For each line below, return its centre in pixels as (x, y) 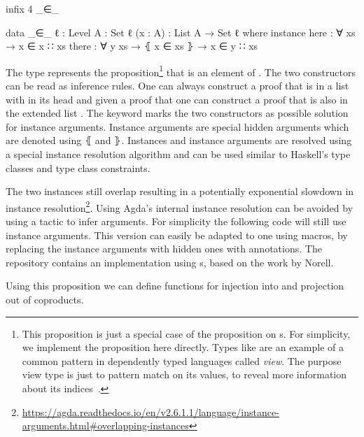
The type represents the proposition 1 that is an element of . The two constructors (181, 71)
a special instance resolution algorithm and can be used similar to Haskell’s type (178, 154)
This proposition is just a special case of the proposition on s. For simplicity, (186, 333)
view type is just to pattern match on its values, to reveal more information (184, 374)
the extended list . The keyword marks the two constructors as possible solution (177, 113)
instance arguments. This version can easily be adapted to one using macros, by (177, 235)
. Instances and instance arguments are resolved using (237, 140)
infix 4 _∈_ (33, 8)
